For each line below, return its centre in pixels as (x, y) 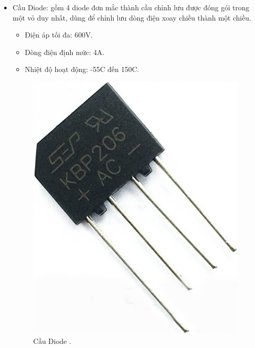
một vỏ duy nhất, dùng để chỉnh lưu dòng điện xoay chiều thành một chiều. (132, 17)
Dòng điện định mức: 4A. (65, 52)
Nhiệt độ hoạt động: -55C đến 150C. (82, 69)
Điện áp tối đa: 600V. (59, 35)
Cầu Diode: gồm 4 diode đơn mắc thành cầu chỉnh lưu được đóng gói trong (131, 7)
